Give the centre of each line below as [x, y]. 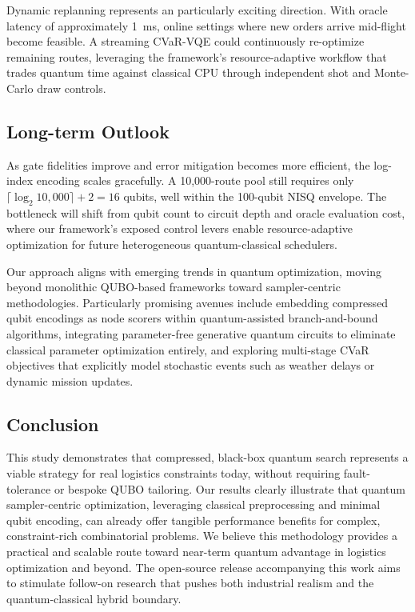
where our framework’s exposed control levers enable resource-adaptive [180, 228]
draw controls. [72, 88]
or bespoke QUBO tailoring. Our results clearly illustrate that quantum [229, 488]
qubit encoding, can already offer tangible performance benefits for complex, [194, 520]
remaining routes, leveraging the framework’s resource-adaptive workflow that [197, 56]
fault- [357, 473]
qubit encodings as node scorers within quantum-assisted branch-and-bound [192, 318]
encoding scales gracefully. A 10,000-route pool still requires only [195, 180]
